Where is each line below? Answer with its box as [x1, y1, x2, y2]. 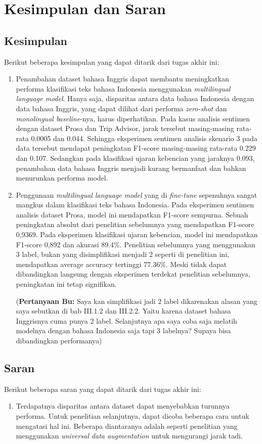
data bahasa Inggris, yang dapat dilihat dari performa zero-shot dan [16, 103, 227, 113]
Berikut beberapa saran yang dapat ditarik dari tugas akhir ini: [4, 383, 201, 394]
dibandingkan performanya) [16, 335, 102, 346]
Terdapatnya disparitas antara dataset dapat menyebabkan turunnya [16, 401, 230, 411]
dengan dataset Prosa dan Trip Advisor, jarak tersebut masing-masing [16, 123, 234, 134]
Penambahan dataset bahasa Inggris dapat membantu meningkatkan [16, 73, 229, 84]
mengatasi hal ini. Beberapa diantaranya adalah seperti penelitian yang [16, 420, 238, 431]
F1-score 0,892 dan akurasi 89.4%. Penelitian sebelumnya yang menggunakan [16, 239, 255, 249]
